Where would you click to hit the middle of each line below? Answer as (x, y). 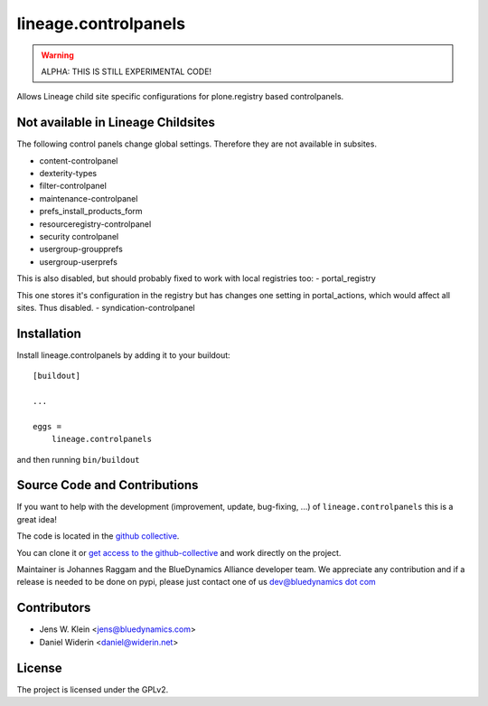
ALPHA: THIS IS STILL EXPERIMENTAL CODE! (127, 71)
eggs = (47, 426)
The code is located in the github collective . (98, 536)
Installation (49, 333)
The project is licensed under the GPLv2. (93, 689)
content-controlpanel (79, 160)
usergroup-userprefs (78, 261)
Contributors (54, 608)
